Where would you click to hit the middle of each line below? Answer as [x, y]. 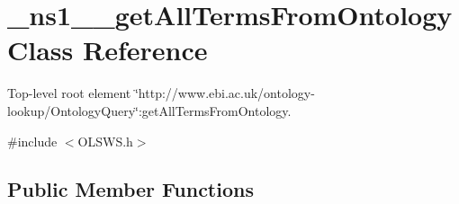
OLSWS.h [105, 141]
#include [32, 141]
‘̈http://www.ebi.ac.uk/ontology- [225, 93]
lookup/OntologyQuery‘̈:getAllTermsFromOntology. [149, 110]
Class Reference [108, 50]
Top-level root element [69, 93]
